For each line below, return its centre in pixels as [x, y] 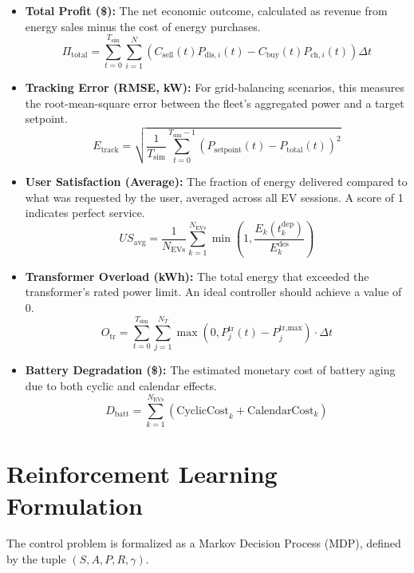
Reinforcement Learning [142, 474]
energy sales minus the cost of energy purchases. [143, 26]
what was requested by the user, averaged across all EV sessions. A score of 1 [214, 197]
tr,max [291, 328]
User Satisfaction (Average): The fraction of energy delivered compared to [216, 182]
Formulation [75, 505]
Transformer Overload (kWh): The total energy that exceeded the [197, 276]
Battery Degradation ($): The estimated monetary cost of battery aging [210, 370]
